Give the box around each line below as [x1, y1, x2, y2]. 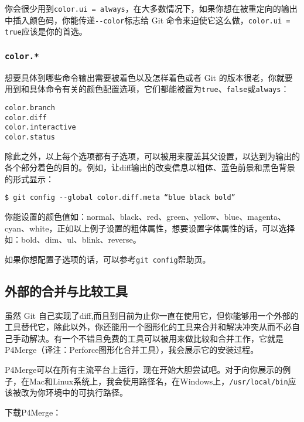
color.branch [5, 104, 55, 112]
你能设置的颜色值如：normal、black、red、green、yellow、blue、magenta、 [5, 210, 286, 223]
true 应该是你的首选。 [5, 25, 87, 38]
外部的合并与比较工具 [5, 281, 128, 300]
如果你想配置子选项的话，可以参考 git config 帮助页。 [5, 253, 211, 265]
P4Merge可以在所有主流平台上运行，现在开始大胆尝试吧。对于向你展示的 [5, 363, 283, 376]
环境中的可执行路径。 [45, 386, 128, 399]
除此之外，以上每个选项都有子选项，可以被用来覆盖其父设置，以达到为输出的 [5, 149, 300, 162]
